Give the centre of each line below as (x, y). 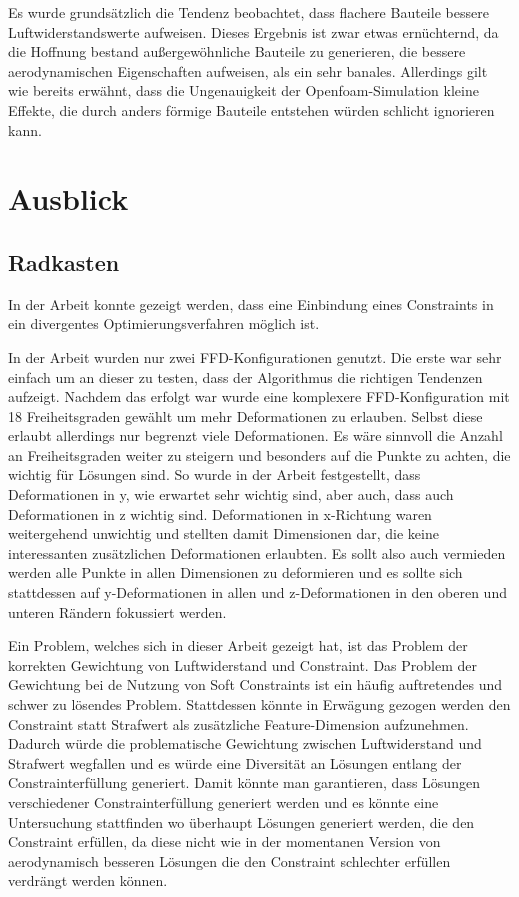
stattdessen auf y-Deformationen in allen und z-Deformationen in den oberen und (257, 592)
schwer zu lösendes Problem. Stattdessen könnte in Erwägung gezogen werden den (259, 704)
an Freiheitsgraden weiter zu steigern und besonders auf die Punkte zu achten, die (259, 454)
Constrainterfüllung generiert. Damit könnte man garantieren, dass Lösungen (244, 782)
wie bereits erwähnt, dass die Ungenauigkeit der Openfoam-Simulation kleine (243, 90)
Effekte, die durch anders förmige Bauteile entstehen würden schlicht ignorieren (251, 109)
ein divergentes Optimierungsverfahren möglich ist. (164, 323)
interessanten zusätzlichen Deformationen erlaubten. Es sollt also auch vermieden (257, 552)
